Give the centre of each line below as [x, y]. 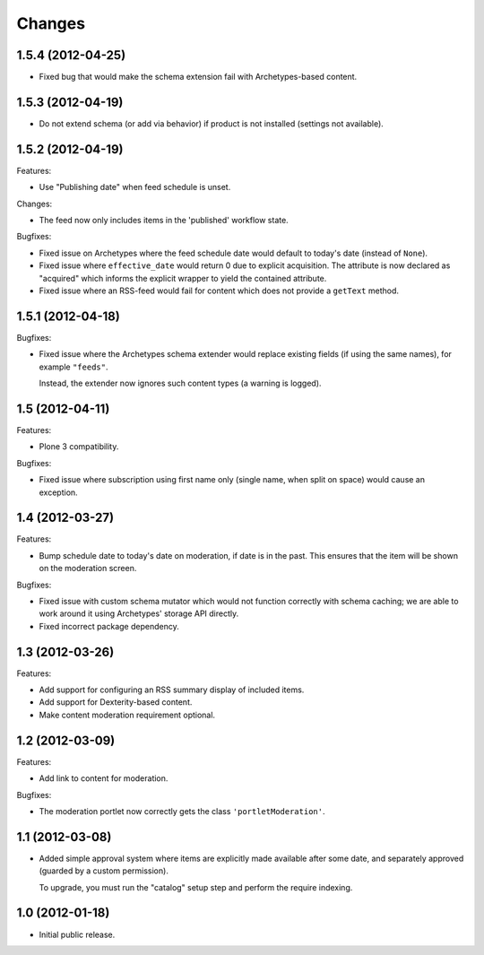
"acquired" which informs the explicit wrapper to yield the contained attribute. [183, 278]
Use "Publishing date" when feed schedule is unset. [135, 187]
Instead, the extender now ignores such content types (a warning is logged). [180, 383]
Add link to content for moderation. [104, 778]
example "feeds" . [73, 367]
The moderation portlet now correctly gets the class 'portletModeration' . [182, 811]
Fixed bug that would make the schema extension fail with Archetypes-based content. [198, 77]
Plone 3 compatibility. [79, 447]
